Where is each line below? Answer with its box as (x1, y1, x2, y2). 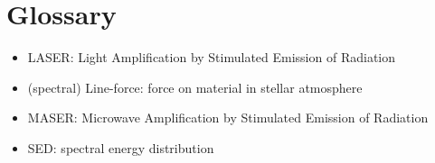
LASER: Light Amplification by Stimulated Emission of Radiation (27, 48, 396, 67)
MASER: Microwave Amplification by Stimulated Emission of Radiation (27, 108, 429, 127)
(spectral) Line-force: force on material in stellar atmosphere (27, 77, 363, 96)
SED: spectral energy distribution (27, 138, 214, 157)
